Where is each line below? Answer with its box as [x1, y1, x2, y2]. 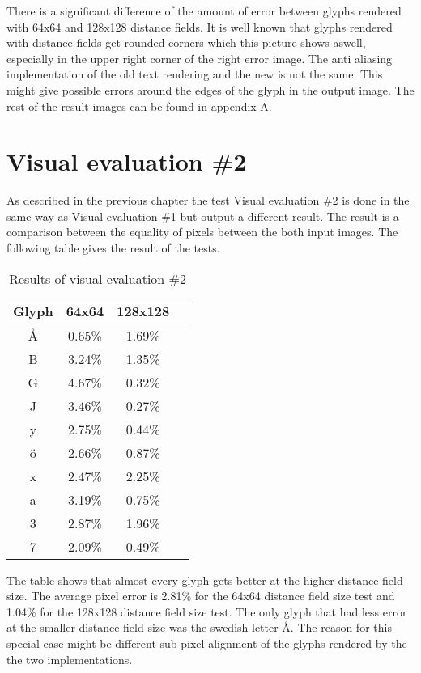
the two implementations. [6, 650, 133, 667]
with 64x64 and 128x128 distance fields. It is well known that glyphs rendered [6, 18, 393, 35]
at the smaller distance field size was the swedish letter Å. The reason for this [6, 619, 392, 636]
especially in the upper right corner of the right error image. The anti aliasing [6, 49, 393, 66]
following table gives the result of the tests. [6, 239, 220, 256]
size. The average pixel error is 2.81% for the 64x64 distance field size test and [6, 587, 395, 604]
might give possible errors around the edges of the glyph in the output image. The [6, 81, 415, 98]
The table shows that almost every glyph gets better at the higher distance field [6, 571, 403, 588]
